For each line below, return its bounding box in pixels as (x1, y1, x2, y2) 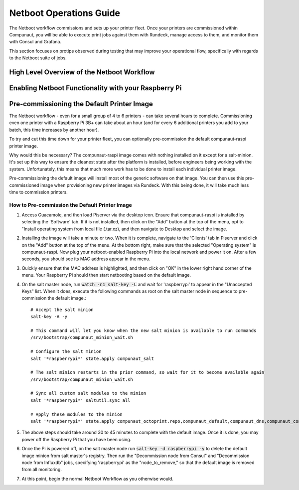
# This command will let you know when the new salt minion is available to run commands (30, 327, 257, 333)
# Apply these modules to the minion (30, 411, 123, 417)
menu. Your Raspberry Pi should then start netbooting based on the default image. (21, 272, 191, 278)
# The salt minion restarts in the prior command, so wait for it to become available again (30, 369, 265, 375)
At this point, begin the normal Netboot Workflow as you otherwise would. (21, 476, 174, 482)
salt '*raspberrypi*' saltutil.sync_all (30, 397, 131, 403)
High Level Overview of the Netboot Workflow (9, 68, 155, 76)
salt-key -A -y (30, 314, 68, 320)
